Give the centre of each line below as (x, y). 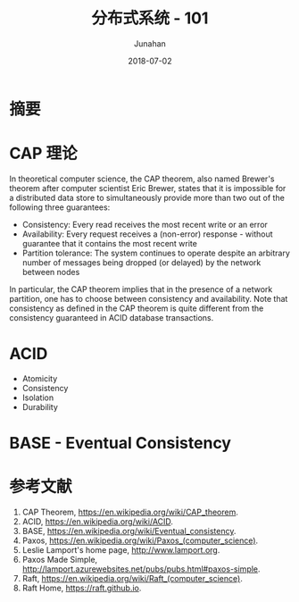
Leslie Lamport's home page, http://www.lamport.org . (121, 549)
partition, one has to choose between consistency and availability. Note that (149, 298)
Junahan (150, 43)
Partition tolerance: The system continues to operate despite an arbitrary (156, 253)
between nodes (51, 272)
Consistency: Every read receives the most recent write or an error (145, 224)
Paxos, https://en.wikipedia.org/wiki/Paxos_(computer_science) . (140, 540)
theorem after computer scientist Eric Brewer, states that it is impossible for (148, 188)
